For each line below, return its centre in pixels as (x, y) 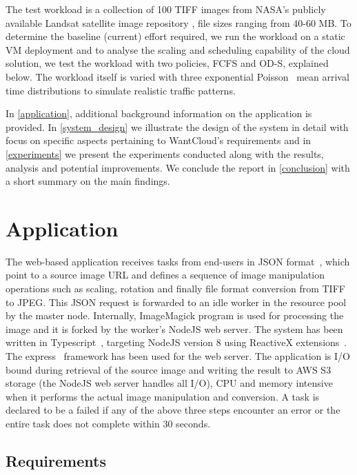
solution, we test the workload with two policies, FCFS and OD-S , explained (167, 63)
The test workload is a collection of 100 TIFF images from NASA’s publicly (166, 9)
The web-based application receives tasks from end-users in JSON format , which (178, 261)
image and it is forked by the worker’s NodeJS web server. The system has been (174, 329)
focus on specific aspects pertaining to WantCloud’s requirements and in (159, 140)
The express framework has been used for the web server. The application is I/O (178, 356)
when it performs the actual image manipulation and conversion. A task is (163, 396)
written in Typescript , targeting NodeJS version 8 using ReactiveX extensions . (176, 342)
